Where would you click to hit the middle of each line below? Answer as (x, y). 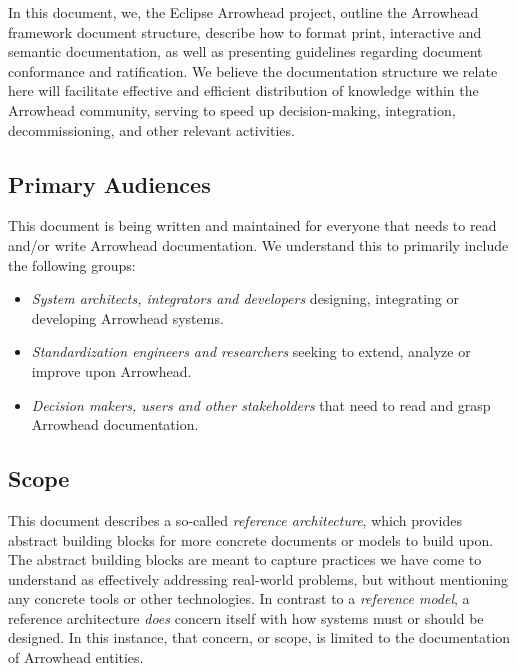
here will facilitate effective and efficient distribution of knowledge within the (243, 90)
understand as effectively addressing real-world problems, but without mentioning (258, 578)
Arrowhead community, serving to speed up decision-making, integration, (232, 109)
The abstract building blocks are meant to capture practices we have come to (245, 559)
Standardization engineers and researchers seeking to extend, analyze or (251, 351)
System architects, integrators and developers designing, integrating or (245, 298)
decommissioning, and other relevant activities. (151, 129)
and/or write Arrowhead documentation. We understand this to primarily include (258, 244)
